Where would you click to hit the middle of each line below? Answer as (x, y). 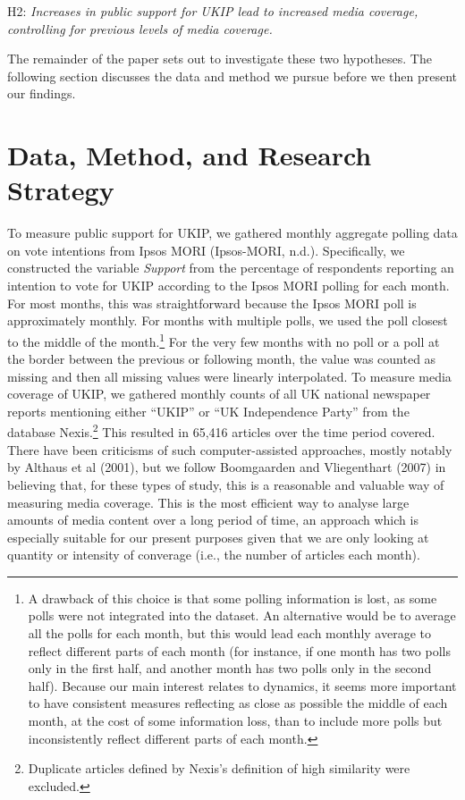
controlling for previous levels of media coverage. (140, 28)
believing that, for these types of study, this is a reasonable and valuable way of (226, 484)
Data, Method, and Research (190, 155)
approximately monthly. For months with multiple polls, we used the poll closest (228, 320)
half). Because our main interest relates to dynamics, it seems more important (242, 685)
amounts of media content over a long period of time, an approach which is (213, 520)
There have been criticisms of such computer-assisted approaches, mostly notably (230, 449)
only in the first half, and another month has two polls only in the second (230, 668)
